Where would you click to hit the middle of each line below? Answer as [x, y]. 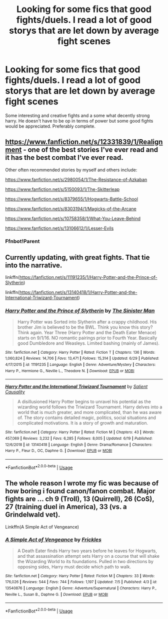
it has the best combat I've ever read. [64, 158]
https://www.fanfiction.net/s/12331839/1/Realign [84, 142]
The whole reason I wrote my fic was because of [82, 483]
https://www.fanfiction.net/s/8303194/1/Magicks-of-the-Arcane [71, 209]
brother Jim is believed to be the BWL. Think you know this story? [85, 327]
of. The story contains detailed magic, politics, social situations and [87, 418]
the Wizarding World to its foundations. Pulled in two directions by [85, 561]
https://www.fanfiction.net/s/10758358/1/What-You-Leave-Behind [73, 218]
